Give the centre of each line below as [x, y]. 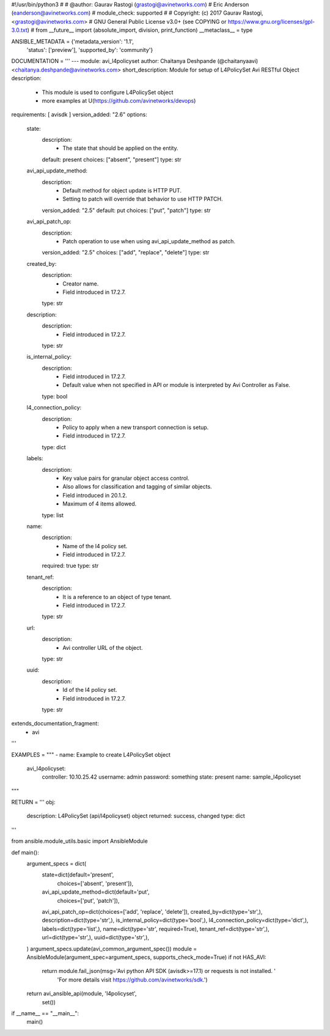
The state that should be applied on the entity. [120, 148]
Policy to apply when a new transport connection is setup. [136, 427]
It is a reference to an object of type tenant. [117, 597]
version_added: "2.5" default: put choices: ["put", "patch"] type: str [126, 210]
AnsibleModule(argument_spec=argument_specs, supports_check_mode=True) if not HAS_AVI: [147, 957]
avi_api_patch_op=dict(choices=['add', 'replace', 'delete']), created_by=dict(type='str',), [152, 911]
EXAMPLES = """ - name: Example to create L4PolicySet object [91, 754]
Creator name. [81, 284]
